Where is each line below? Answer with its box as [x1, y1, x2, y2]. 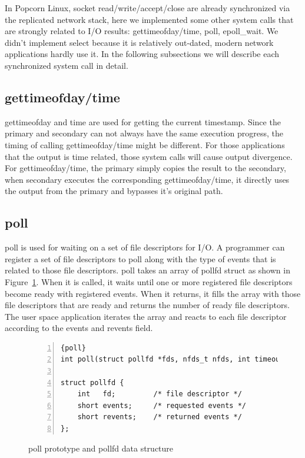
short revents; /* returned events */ [77, 413, 242, 422]
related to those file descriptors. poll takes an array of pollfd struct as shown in [5, 264, 290, 276]
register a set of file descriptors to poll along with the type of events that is [5, 252, 276, 265]
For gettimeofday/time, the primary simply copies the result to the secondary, [5, 162, 286, 174]
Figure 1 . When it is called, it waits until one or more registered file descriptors [5, 275, 293, 287]
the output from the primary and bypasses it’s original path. [5, 185, 223, 197]
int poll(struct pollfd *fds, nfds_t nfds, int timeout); [61, 355, 293, 364]
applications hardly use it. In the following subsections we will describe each [5, 48, 280, 60]
